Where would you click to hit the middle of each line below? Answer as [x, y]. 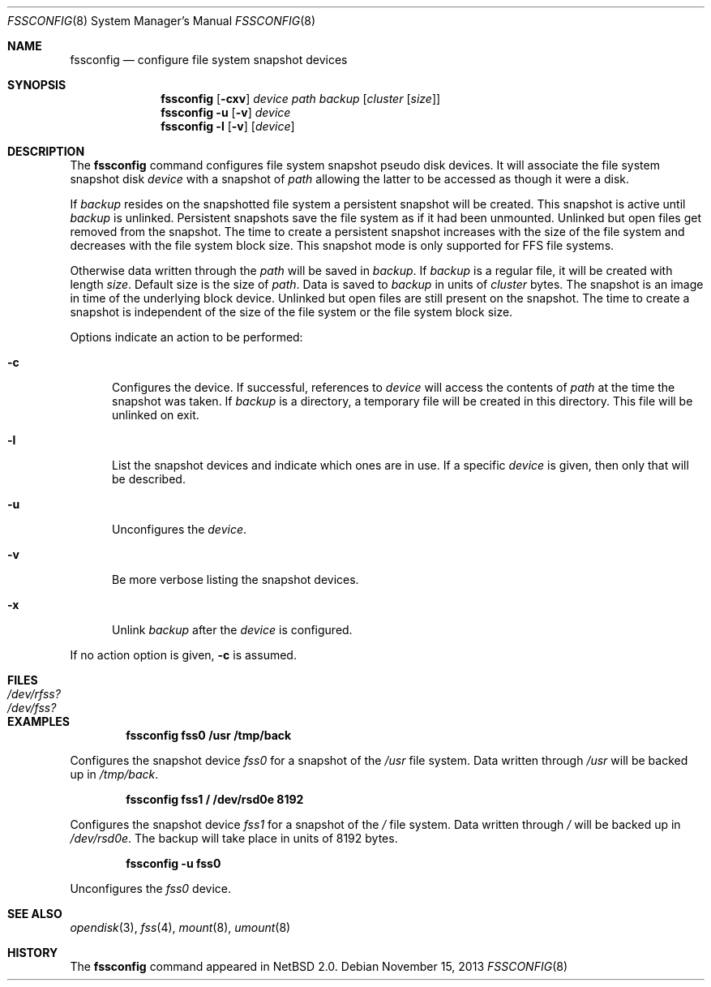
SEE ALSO [35, 914]
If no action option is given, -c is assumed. [183, 655]
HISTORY [33, 953]
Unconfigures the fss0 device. [151, 888]
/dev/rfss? [34, 694]
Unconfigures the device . [180, 529]
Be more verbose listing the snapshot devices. [236, 579]
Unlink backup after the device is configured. [232, 630]
